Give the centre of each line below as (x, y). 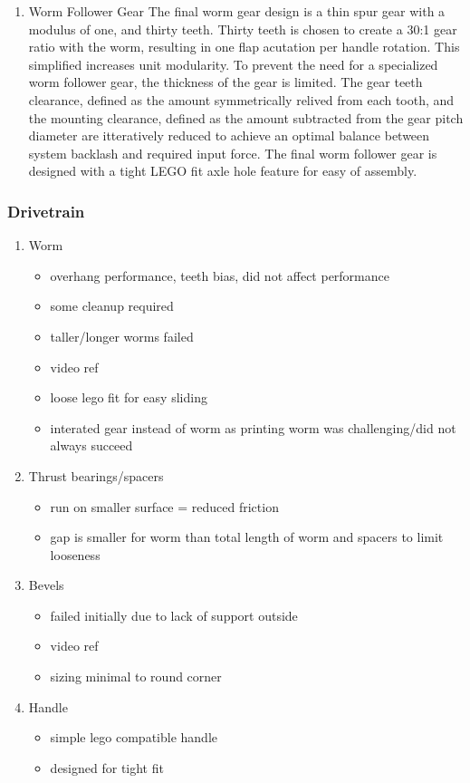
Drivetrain (46, 211)
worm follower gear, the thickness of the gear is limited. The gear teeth (225, 82)
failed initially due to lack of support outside (174, 615)
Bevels (46, 585)
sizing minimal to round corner (136, 677)
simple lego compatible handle (134, 737)
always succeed (91, 445)
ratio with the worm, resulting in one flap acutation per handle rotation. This (244, 47)
